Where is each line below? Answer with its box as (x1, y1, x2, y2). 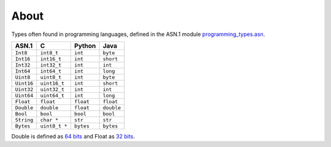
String (15, 117, 34, 123)
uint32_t (40, 86, 64, 93)
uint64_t (40, 92, 64, 99)
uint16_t (40, 80, 64, 87)
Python (74, 41, 96, 50)
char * (40, 117, 59, 123)
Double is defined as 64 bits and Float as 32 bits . (11, 132, 135, 140)
